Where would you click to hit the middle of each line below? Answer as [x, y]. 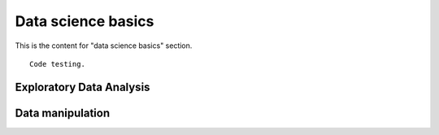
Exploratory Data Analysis [83, 87]
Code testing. [57, 64]
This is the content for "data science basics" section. [104, 46]
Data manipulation [62, 113]
